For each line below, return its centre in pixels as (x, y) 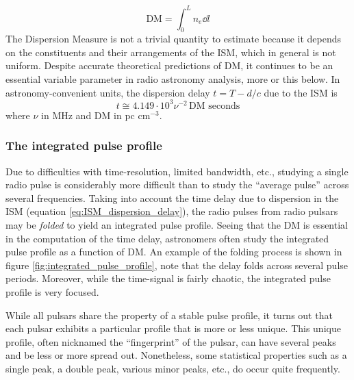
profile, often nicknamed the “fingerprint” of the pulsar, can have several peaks (171, 341)
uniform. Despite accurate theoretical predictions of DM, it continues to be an (169, 65)
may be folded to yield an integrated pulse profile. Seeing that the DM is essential (177, 224)
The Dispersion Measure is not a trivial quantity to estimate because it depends (174, 39)
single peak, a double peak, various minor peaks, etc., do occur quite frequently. (173, 368)
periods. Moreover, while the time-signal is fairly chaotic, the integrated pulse (168, 278)
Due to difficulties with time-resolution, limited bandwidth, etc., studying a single (177, 171)
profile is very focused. (52, 291)
